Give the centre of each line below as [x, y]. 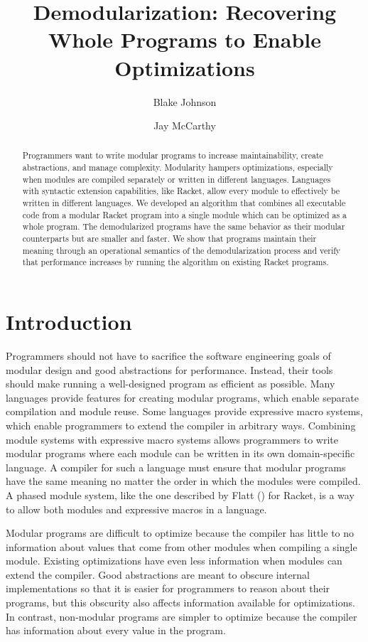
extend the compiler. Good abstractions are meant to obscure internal [158, 574]
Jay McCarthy [185, 125]
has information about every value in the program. [116, 630]
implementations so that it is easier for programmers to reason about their [168, 588]
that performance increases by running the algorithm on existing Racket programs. [175, 262]
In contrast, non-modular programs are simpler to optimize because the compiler [182, 616]
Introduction [69, 322]
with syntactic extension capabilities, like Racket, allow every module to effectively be [181, 191]
